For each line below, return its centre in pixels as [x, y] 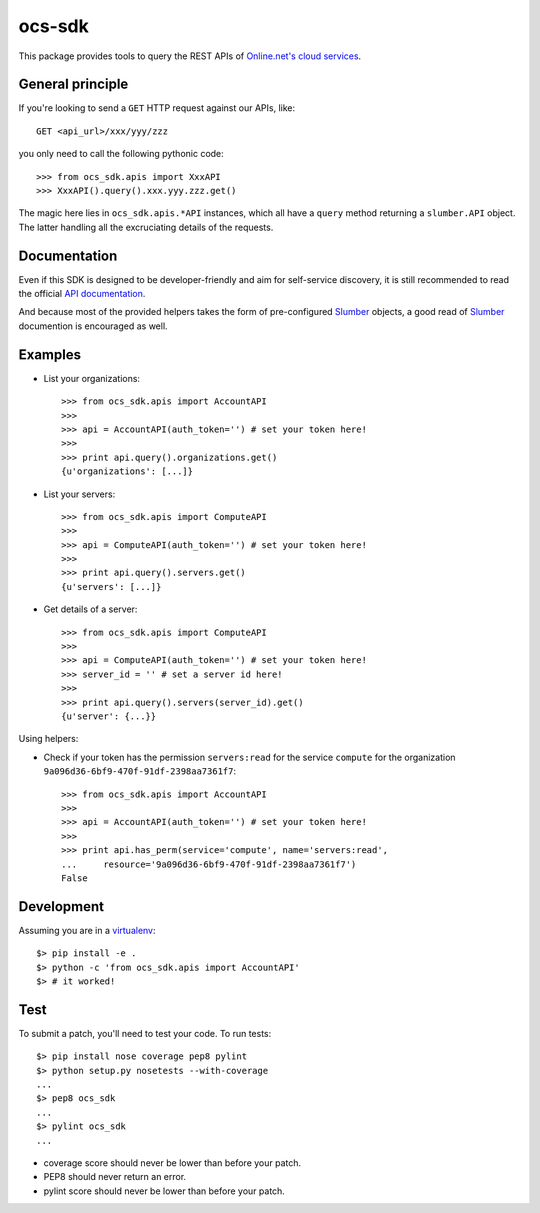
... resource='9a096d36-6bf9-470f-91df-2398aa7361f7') [209, 864]
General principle [73, 84]
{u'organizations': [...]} [127, 471]
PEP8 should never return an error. [115, 1177]
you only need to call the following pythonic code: [121, 154]
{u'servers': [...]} [111, 586]
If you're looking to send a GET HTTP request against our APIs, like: [156, 108]
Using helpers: [48, 739]
